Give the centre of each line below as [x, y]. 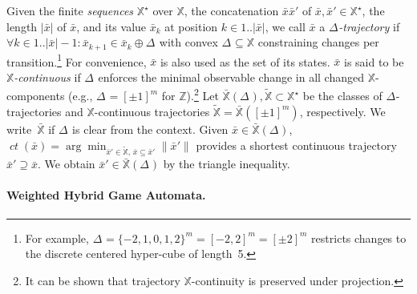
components [36, 96]
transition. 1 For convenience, [77, 60]
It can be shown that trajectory [103, 280]
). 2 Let [202, 95]
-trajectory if [369, 26]
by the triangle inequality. [227, 164]
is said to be [374, 61]
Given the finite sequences [70, 10]
